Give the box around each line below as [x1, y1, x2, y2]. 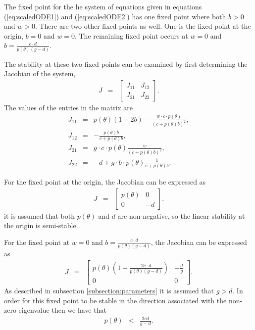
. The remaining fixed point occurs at [74, 30, 188, 41]
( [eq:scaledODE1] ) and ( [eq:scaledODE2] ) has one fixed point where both [4, 11, 226, 21]
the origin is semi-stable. [4, 220, 78, 231]
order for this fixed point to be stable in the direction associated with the [4, 295, 227, 305]
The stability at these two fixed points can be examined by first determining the [4, 58, 248, 69]
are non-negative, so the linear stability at [117, 210, 245, 221]
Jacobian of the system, [4, 68, 76, 79]
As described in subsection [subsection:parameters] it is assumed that [4, 285, 214, 295]
